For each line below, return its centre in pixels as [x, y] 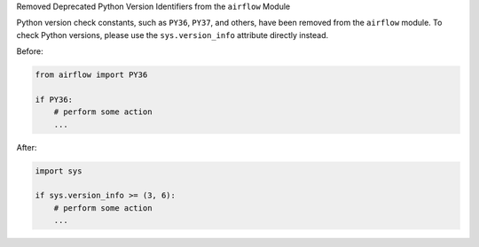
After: [27, 147]
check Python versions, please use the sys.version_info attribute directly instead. [172, 35]
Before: [30, 51]
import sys [59, 171]
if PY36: [54, 99]
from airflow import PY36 [91, 75]
